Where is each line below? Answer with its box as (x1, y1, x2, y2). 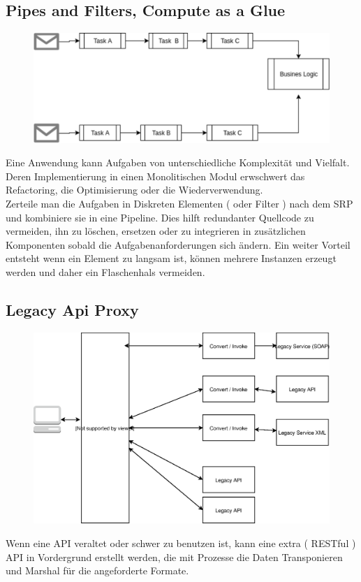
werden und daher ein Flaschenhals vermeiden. (6, 264, 205, 279)
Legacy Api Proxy (6, 298, 139, 320)
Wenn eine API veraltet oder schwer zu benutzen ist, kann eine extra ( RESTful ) (6, 535, 356, 550)
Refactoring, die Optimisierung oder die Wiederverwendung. (6, 182, 263, 197)
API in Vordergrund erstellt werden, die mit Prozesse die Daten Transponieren (6, 549, 343, 564)
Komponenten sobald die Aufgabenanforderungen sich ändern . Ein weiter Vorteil (6, 237, 351, 252)
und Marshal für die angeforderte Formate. (6, 563, 189, 578)
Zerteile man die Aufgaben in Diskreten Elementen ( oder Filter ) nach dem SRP (6, 196, 353, 210)
